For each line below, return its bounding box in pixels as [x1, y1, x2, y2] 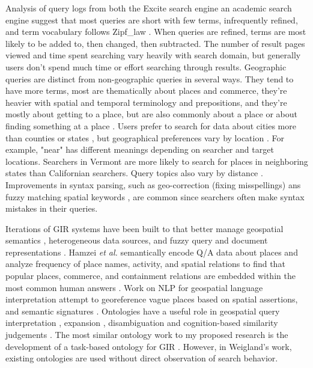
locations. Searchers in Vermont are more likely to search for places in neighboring [5, 155, 308, 167]
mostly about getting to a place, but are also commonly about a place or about [5, 108, 297, 120]
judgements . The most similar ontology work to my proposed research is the [5, 328, 288, 341]
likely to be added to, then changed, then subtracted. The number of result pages [5, 37, 305, 49]
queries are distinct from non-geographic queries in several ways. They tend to [5, 72, 294, 85]
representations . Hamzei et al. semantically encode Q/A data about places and [5, 245, 298, 258]
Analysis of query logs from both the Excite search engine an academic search [5, 2, 292, 14]
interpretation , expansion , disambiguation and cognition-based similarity [5, 316, 278, 329]
